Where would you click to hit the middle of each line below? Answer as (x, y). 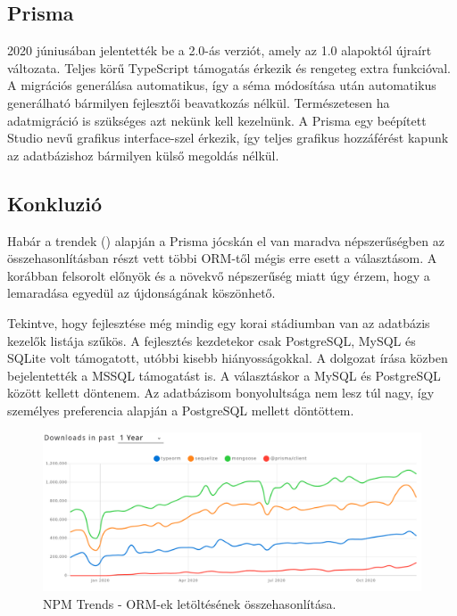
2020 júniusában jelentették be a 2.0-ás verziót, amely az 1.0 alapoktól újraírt (220, 50)
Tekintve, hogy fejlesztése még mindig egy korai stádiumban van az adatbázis (219, 322)
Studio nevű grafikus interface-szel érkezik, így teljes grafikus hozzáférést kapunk (228, 138)
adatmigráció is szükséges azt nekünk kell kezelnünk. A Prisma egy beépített (217, 120)
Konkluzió (55, 203)
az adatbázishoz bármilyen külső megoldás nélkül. (143, 155)
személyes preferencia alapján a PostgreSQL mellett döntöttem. (181, 410)
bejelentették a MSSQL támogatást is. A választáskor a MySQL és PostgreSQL (224, 375)
